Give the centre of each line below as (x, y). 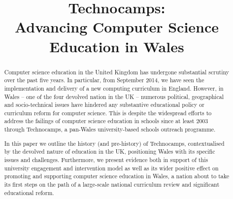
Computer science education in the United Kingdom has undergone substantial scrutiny (117, 72)
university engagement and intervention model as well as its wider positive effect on (111, 168)
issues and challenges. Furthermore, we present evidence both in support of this (106, 160)
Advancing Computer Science (117, 27)
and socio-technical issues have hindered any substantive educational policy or (104, 105)
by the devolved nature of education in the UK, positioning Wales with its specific (110, 151)
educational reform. (29, 192)
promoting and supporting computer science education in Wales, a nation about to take (116, 176)
